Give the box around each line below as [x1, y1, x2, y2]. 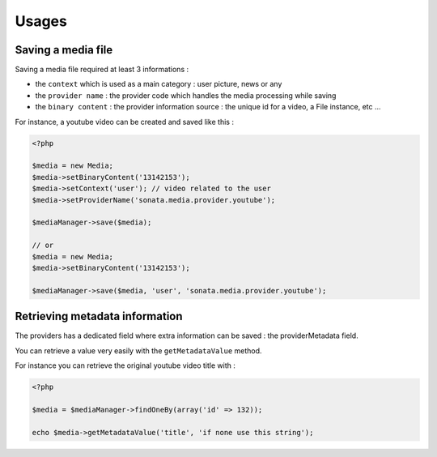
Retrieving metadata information [15, 310, 183, 323]
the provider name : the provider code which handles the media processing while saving [35, 90, 337, 100]
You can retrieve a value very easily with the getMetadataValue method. [15, 345, 262, 356]
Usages [15, 12, 68, 30]
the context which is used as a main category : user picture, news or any [35, 79, 282, 89]
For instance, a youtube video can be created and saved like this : [15, 117, 235, 126]
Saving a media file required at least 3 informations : [15, 65, 189, 75]
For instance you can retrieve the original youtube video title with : [15, 361, 236, 370]
